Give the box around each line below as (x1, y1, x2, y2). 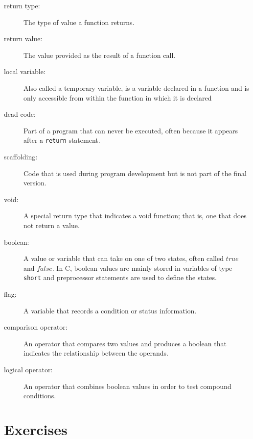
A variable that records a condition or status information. (23, 305, 197, 315)
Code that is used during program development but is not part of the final (23, 168, 247, 178)
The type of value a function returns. (23, 17, 135, 27)
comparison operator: (4, 322, 68, 332)
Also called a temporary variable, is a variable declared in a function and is (23, 82, 249, 93)
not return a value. (23, 220, 80, 230)
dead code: (4, 109, 36, 119)
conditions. (23, 390, 56, 401)
